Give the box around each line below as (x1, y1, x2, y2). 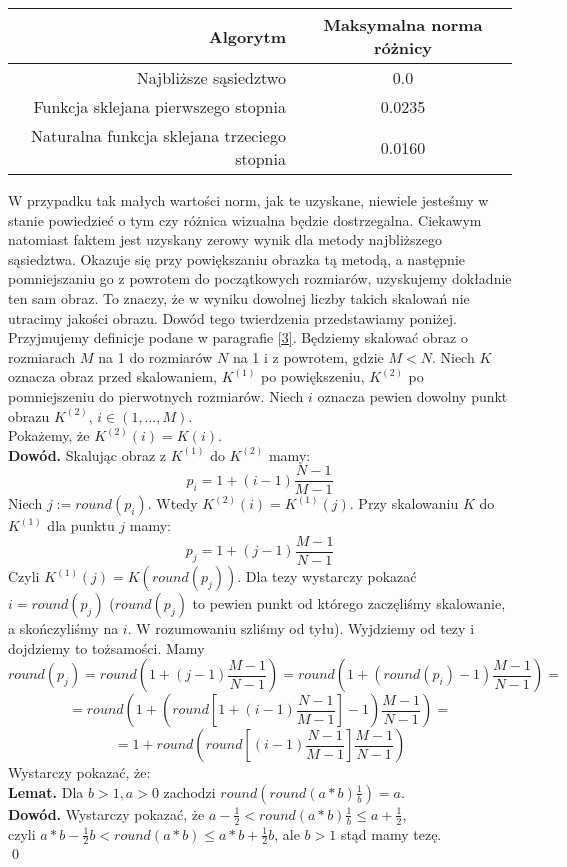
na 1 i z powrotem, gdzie (232, 346, 384, 367)
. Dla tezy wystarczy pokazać (237, 566, 417, 587)
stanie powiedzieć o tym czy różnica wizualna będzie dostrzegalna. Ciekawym (8, 209, 482, 230)
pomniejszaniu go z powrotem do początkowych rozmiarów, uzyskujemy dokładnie (8, 268, 512, 289)
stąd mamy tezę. (340, 823, 442, 844)
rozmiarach (8, 346, 76, 367)
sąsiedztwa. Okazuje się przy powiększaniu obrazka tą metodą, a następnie (8, 248, 465, 269)
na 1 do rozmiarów (98, 346, 213, 367)
